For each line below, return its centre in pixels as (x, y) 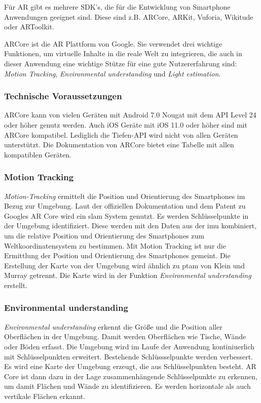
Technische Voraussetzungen (63, 96)
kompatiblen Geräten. (38, 154)
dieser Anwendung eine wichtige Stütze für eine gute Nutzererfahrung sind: (121, 63)
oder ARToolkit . (29, 27)
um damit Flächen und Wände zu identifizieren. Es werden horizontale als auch (127, 386)
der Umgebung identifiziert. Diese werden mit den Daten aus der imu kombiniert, (130, 226)
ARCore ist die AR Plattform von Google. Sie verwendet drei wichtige (113, 43)
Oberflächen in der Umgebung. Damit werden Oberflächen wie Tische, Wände (125, 336)
